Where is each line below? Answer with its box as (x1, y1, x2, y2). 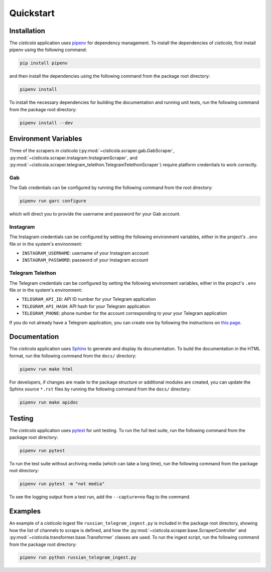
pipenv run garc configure (20, 198, 86, 204)
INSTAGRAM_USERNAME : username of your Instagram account (22, 250, 149, 256)
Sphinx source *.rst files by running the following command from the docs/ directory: (9, 386, 191, 392)
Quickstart (9, 8, 55, 19)
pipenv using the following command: (9, 47, 87, 53)
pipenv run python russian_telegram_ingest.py (20, 554, 137, 560)
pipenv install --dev (20, 120, 73, 125)
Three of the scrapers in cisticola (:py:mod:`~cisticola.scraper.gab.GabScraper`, (9, 148, 175, 154)
